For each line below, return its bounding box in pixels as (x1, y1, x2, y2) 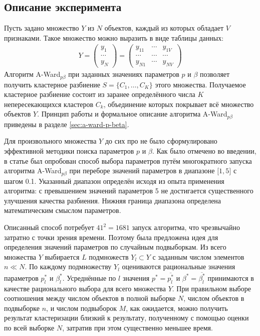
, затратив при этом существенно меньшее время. (62, 322, 213, 332)
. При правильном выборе (172, 283, 251, 293)
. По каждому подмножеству (25, 261, 112, 272)
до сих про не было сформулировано (105, 136, 217, 146)
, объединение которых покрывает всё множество (103, 98, 254, 109)
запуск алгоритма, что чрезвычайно (132, 222, 240, 233)
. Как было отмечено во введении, (152, 146, 256, 156)
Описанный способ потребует (4, 222, 94, 233)
